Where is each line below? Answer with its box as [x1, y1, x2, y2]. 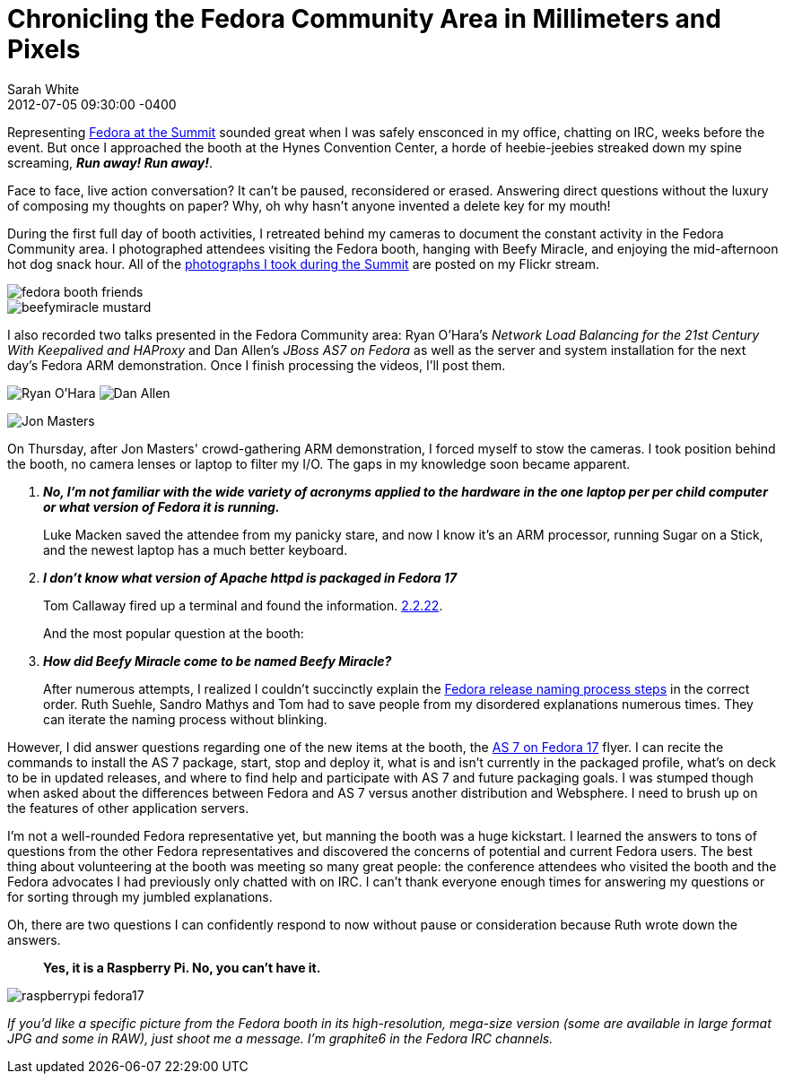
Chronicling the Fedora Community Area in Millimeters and [7, 4, 721, 34]
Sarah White [7, 81, 80, 97]
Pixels [7, 34, 81, 65]
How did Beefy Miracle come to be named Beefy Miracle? [43, 653, 392, 669]
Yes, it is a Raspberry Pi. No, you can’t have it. [43, 959, 321, 975]
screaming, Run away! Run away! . [7, 154, 213, 170]
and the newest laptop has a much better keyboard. [43, 541, 348, 558]
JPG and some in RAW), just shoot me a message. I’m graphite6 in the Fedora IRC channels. [7, 1030, 554, 1046]
